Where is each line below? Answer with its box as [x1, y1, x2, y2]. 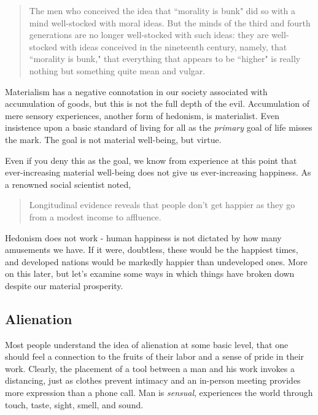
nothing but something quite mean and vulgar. [29, 64, 206, 77]
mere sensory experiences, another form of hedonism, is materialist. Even [5, 109, 279, 122]
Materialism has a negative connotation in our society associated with [5, 85, 268, 98]
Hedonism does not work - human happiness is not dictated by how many [5, 231, 282, 244]
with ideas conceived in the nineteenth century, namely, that [60, 40, 287, 53]
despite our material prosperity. [5, 279, 123, 292]
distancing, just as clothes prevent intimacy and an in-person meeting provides [5, 374, 301, 387]
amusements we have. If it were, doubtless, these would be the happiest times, [5, 243, 298, 256]
